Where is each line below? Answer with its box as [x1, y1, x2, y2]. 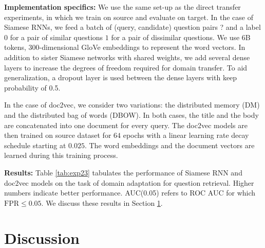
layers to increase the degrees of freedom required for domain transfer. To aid [4, 62, 248, 73]
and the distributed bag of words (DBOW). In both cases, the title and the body [4, 109, 259, 120]
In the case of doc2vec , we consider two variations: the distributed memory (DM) [4, 99, 260, 110]
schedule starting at [4, 139, 66, 150]
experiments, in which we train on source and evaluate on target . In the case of [4, 11, 253, 22]
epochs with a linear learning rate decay [123, 130, 249, 140]
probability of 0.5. [4, 82, 61, 93]
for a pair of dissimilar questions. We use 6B [111, 31, 251, 42]
